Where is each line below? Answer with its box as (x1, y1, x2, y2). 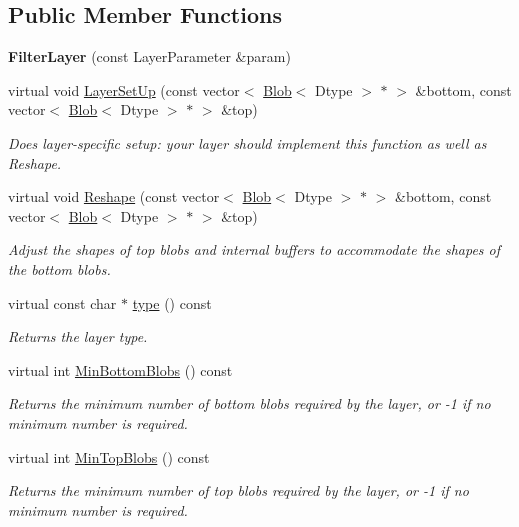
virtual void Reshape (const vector (8, 186, 220, 207)
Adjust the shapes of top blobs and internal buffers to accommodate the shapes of (8, 239, 501, 260)
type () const (132, 292, 212, 313)
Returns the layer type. (8, 326, 148, 347)
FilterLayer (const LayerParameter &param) (8, 46, 291, 67)
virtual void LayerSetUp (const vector (8, 79, 240, 100)
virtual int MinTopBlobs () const (8, 446, 210, 467)
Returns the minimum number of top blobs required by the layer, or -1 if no (8, 480, 469, 501)
